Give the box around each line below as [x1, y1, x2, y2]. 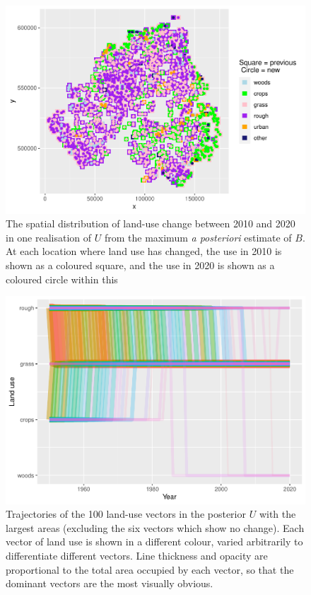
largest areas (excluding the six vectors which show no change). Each [6, 520, 305, 535]
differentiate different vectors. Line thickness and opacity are [6, 548, 268, 562]
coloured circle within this [6, 271, 118, 286]
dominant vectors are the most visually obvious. [6, 576, 213, 591]
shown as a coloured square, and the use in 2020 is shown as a [6, 257, 275, 272]
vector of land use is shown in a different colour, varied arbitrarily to [6, 534, 303, 549]
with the [259, 506, 296, 521]
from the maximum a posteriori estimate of [104, 229, 292, 244]
